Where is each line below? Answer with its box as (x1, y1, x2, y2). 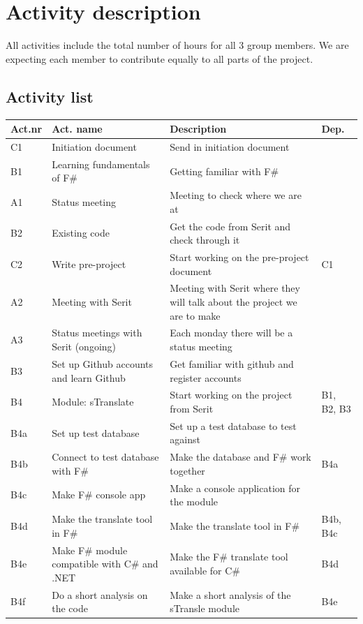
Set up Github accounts (52, 356, 154, 371)
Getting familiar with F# (170, 163, 279, 178)
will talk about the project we (170, 295, 297, 309)
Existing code (52, 225, 110, 240)
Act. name (52, 121, 103, 136)
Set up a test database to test (170, 418, 297, 433)
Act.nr (10, 121, 43, 136)
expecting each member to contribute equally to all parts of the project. (6, 51, 313, 66)
